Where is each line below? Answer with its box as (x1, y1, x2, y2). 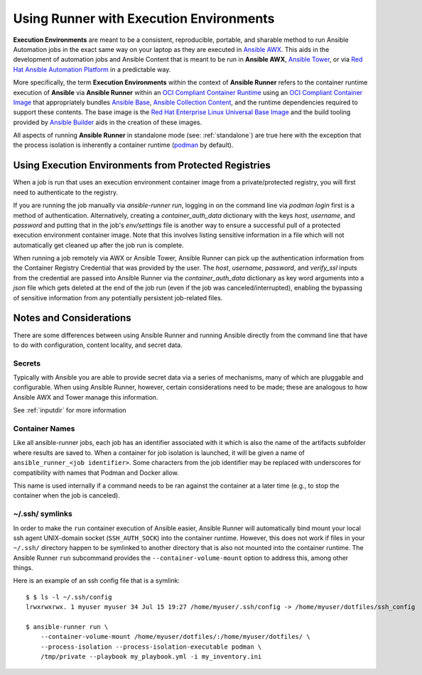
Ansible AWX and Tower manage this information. (13, 393, 158, 401)
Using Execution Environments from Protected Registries (13, 160, 271, 172)
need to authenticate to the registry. (13, 188, 119, 197)
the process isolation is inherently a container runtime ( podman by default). (13, 141, 234, 149)
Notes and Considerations (13, 312, 131, 324)
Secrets (13, 358, 41, 368)
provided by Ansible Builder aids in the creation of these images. (13, 118, 202, 126)
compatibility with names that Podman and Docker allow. (13, 468, 179, 477)
